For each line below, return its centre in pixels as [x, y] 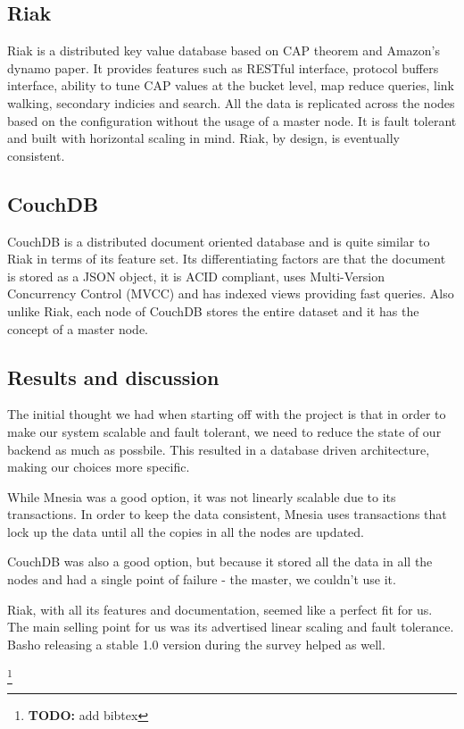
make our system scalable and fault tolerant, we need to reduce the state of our [224, 431]
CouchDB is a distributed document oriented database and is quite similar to [219, 241]
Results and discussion [113, 377]
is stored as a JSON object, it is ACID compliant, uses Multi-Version [196, 276]
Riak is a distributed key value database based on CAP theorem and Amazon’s [224, 50]
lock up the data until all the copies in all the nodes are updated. [186, 531]
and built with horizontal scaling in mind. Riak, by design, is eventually [203, 138]
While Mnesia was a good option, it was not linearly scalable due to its [202, 496]
